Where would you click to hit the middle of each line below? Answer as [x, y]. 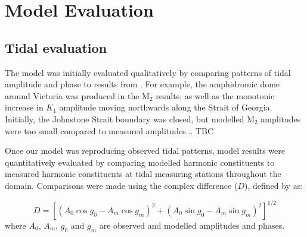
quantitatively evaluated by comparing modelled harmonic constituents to [140, 162]
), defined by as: [274, 185]
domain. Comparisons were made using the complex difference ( [121, 185]
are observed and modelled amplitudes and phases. [192, 225]
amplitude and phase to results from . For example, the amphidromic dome [142, 84]
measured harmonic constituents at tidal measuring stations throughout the [143, 174]
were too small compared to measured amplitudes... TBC [109, 130]
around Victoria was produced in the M [77, 95]
